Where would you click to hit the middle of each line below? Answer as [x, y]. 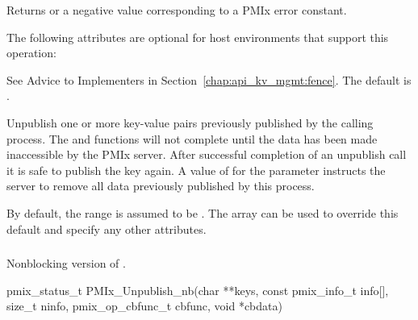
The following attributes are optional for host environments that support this [198, 37]
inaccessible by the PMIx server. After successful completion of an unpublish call [207, 154]
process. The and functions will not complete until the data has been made [192, 138]
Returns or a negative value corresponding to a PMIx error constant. [177, 10]
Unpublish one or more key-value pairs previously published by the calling [190, 122]
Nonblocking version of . [66, 263]
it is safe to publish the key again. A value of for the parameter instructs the [196, 170]
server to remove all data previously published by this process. [161, 186]
